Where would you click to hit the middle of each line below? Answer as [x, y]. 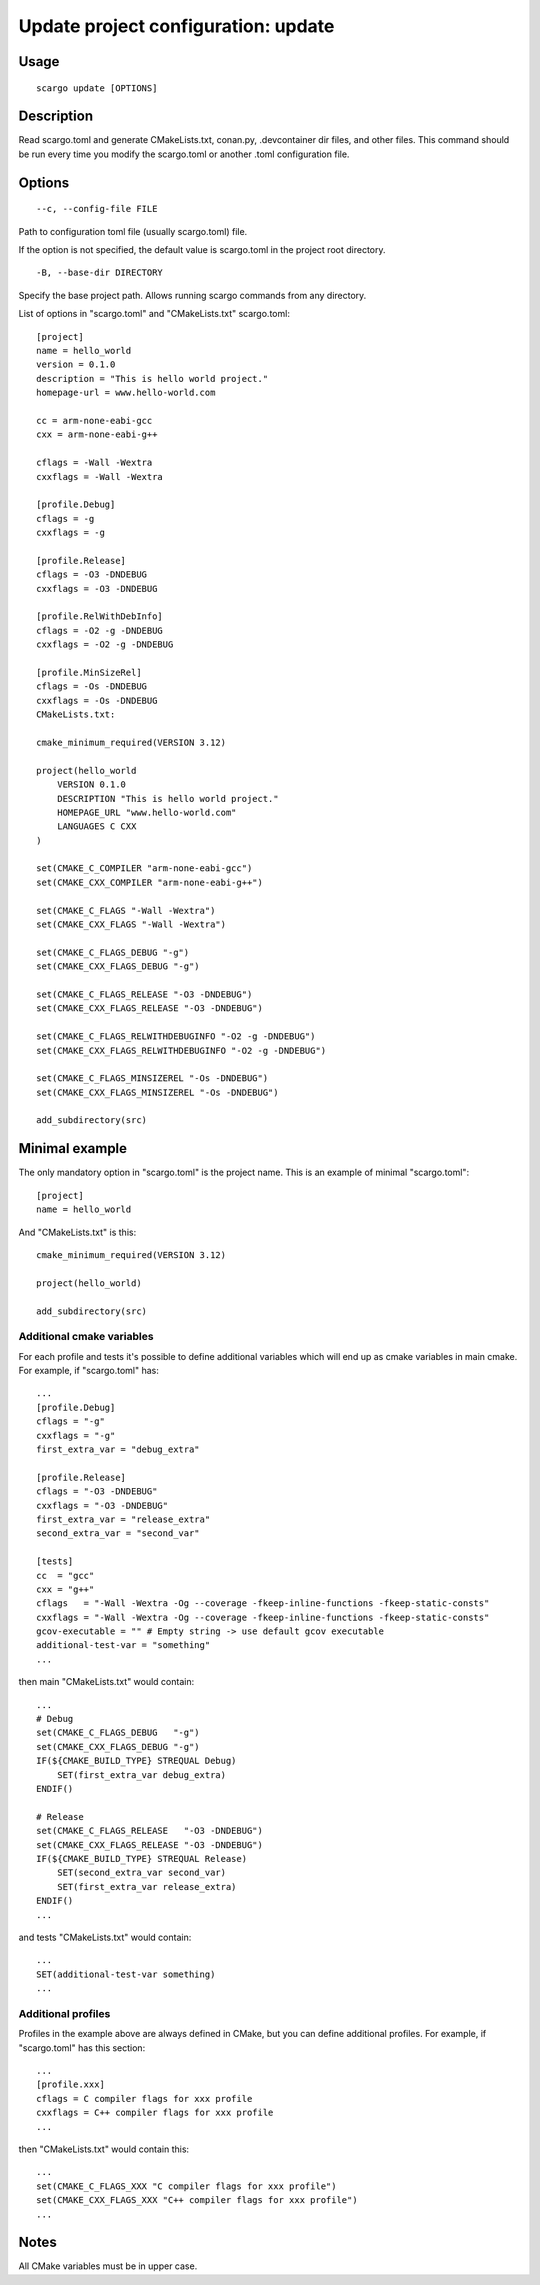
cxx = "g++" [65, 1589]
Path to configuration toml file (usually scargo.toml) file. [133, 231]
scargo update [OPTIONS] [97, 88]
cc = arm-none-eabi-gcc [94, 420]
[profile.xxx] [70, 2084]
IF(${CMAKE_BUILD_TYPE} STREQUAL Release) [142, 1858]
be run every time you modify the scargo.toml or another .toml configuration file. [184, 154]
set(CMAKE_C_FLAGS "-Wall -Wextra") [126, 910]
